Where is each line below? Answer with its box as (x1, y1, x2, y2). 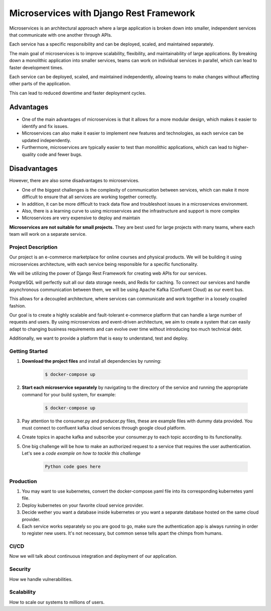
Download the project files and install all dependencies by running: (22, 358, 162, 364)
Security (9, 566, 31, 573)
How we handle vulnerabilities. (9, 576, 73, 582)
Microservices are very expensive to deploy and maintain (22, 215, 141, 221)
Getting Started (9, 348, 48, 355)
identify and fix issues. (22, 123, 69, 129)
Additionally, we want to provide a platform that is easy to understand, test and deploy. (9, 335, 188, 341)
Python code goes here (45, 464, 101, 470)
